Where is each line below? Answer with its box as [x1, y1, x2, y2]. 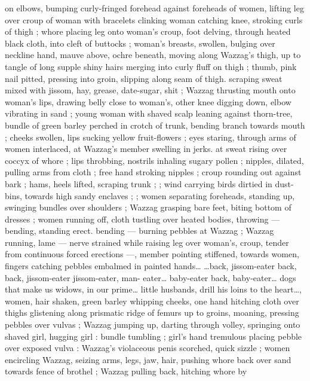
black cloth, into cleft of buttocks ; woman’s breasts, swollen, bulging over [5, 36, 275, 49]
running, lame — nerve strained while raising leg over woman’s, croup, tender [5, 236, 289, 248]
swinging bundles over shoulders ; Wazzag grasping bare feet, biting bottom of [5, 201, 291, 214]
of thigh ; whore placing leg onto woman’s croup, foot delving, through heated [5, 25, 291, 38]
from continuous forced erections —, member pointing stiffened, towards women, [5, 248, 299, 260]
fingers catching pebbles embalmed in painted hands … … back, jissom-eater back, [5, 260, 297, 272]
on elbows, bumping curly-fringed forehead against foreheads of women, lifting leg [5, 2, 304, 14]
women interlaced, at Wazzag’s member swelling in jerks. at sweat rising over [5, 142, 287, 155]
